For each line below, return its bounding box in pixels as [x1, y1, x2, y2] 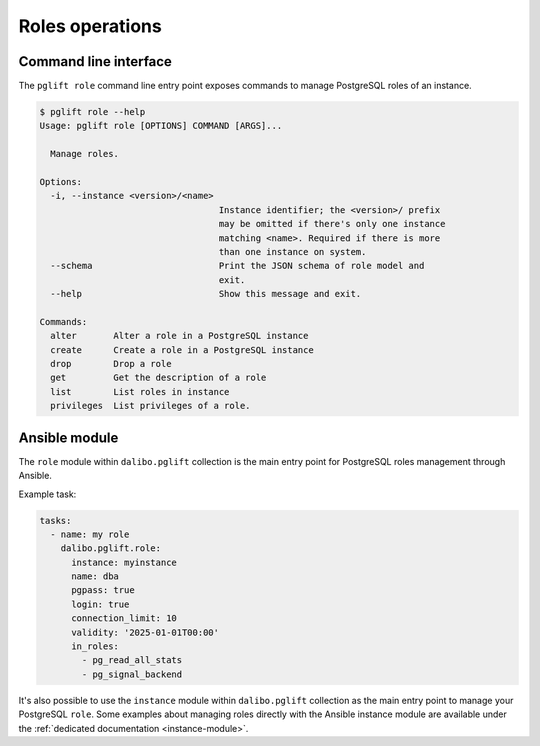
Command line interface [18, 53, 172, 70]
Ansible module [18, 429, 119, 446]
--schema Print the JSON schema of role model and [50, 260, 425, 272]
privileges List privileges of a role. [50, 400, 251, 412]
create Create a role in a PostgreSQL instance [50, 344, 314, 355]
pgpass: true [71, 585, 135, 596]
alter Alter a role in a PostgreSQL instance [50, 330, 309, 342]
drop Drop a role [50, 358, 172, 370]
